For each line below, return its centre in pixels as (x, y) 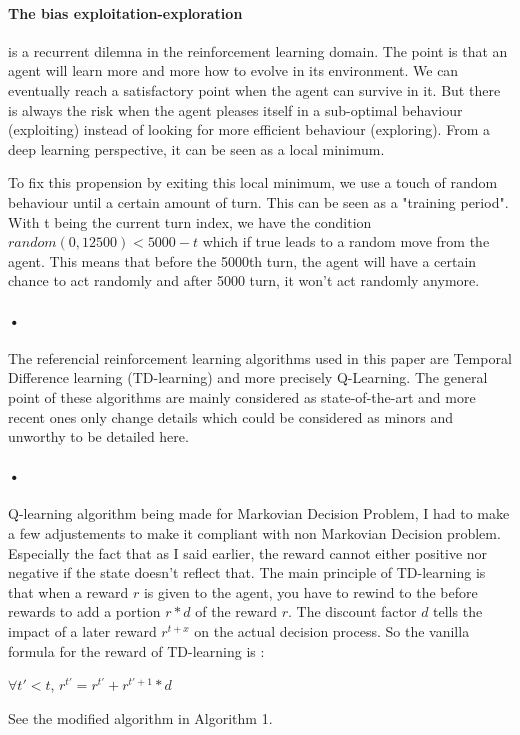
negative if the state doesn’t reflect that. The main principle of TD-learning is (247, 572)
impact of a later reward (82, 631)
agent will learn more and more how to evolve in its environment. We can (233, 70)
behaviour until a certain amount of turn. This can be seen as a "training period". (258, 201)
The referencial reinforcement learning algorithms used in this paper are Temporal (260, 357)
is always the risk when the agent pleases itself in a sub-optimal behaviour (235, 109)
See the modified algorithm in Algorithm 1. (140, 717)
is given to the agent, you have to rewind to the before (310, 591)
